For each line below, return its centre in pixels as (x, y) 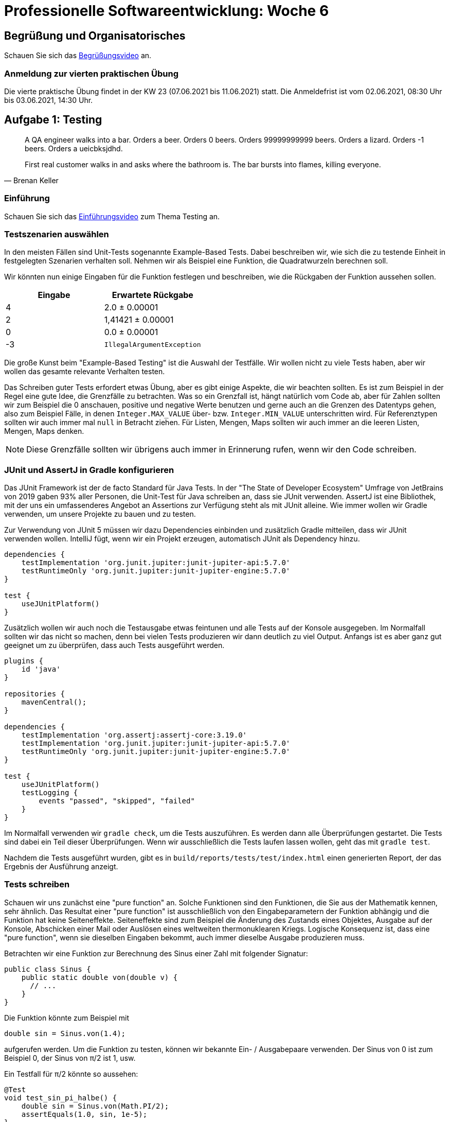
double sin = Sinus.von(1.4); (65, 1033)
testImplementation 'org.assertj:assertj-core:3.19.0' (134, 735)
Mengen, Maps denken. (44, 431)
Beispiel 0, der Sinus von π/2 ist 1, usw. (70, 1058)
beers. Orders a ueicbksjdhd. (74, 148)
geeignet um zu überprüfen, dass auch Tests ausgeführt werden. (114, 645)
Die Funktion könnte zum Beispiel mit (67, 1018)
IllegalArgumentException (152, 344)
